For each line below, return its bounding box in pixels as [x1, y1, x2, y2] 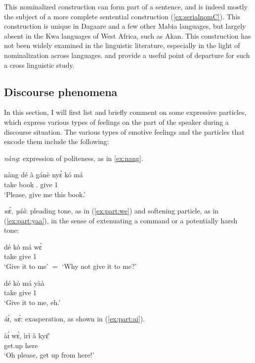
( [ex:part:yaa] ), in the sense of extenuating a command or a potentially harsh [4, 215, 238, 225]
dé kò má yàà [4, 277, 44, 288]
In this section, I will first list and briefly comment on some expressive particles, [4, 107, 247, 117]
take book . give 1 [4, 179, 58, 189]
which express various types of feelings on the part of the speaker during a [4, 116, 229, 127]
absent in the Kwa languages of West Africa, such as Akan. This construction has [4, 30, 251, 41]
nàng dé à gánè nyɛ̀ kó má [4, 169, 83, 180]
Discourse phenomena [4, 84, 118, 99]
